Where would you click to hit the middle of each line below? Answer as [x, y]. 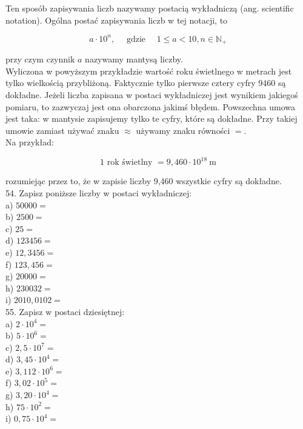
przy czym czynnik [40, 59]
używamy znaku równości [183, 130]
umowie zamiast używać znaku [62, 130]
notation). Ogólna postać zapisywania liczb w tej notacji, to [117, 20]
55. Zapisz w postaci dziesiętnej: [65, 311]
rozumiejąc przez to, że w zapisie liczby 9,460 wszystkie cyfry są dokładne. [144, 181]
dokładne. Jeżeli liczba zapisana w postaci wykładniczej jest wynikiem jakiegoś [152, 94]
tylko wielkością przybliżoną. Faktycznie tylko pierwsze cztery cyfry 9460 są [146, 83]
